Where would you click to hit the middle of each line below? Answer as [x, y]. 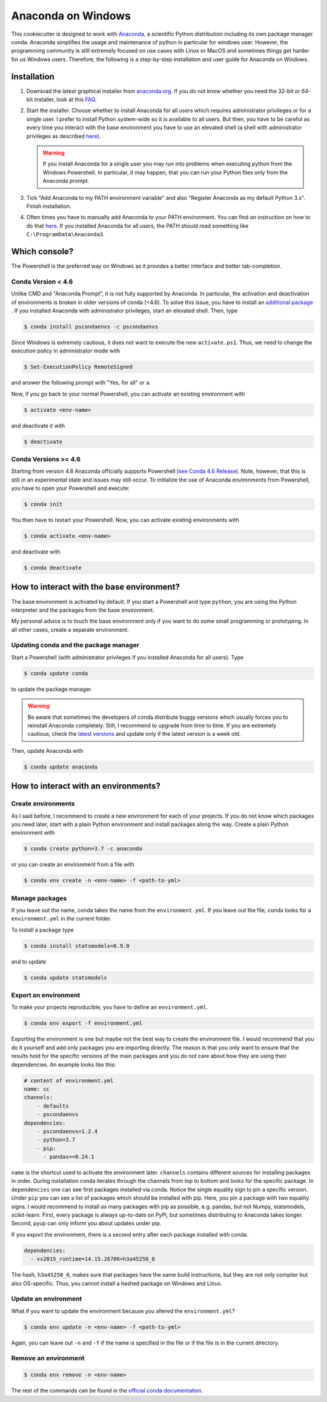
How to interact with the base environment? [95, 587]
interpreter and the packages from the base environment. [83, 610]
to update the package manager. [52, 689]
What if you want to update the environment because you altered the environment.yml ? [123, 1311]
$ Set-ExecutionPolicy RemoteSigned [78, 367]
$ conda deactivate [53, 568]
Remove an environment [48, 1358]
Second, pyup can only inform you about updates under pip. [86, 1223]
